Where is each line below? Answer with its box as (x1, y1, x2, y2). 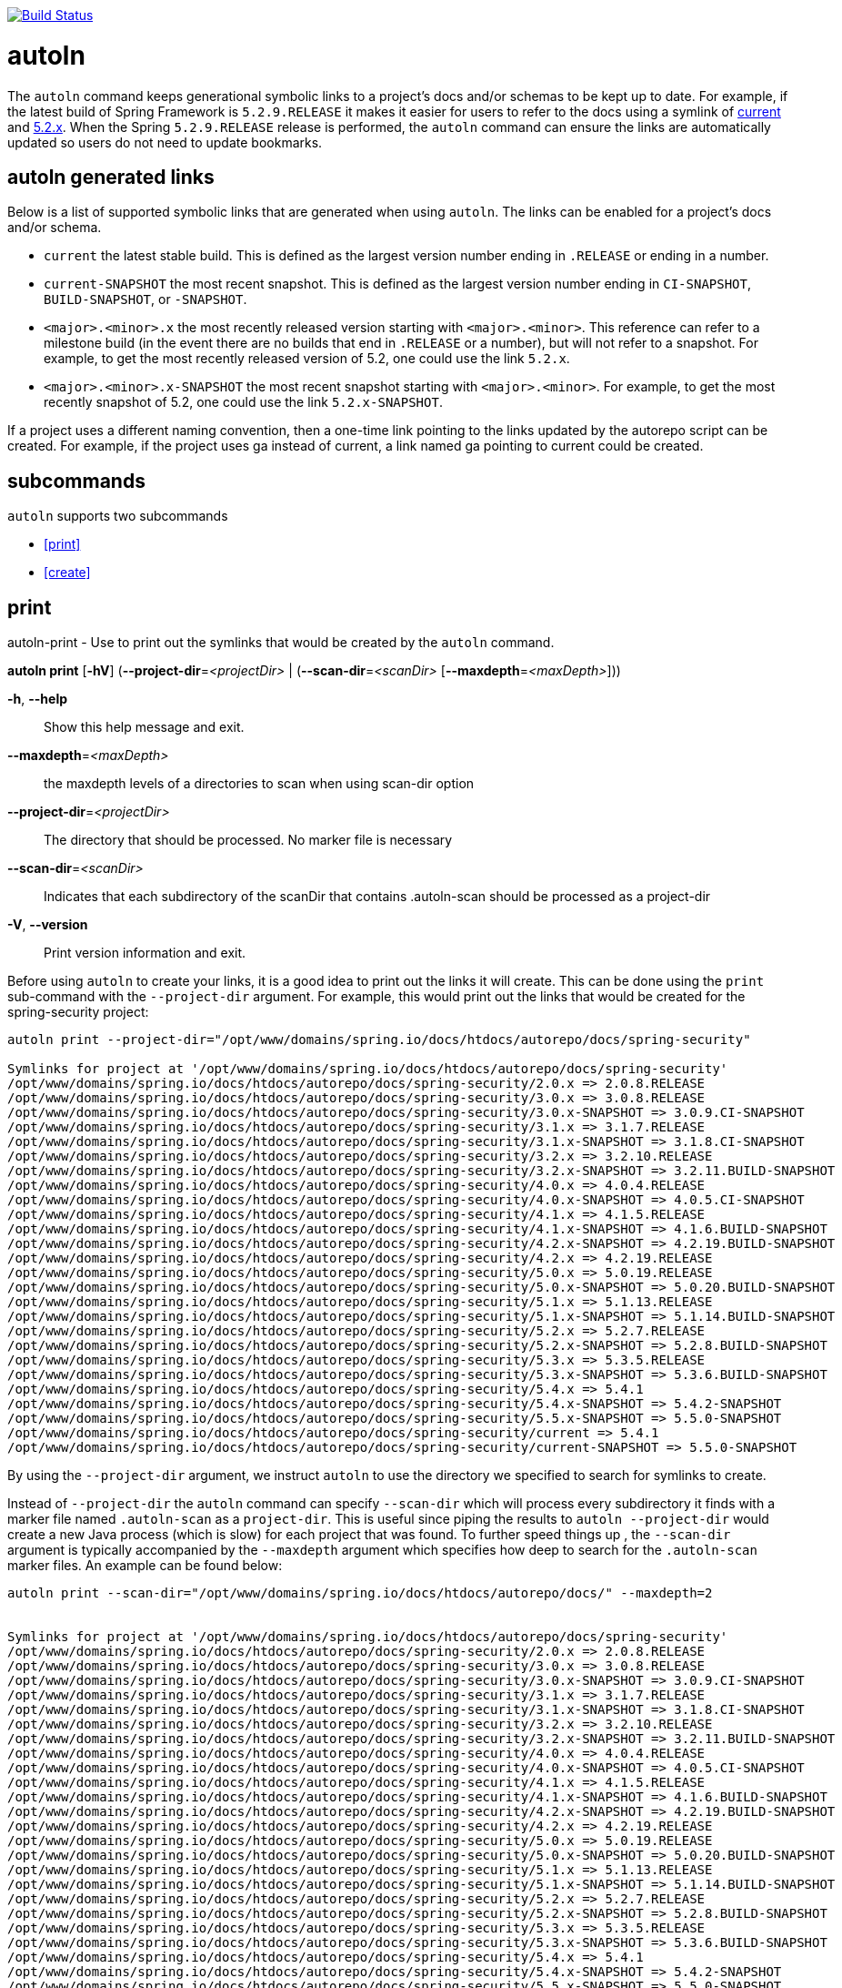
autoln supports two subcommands (7, 508, 228, 524)
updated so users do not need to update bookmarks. (7, 134, 323, 150)
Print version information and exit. (44, 945, 246, 961)
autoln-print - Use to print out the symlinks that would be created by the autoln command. (7, 634, 555, 651)
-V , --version (7, 917, 88, 933)
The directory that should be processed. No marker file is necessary (44, 832, 453, 848)
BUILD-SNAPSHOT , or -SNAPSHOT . (44, 291, 247, 308)
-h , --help (7, 691, 68, 707)
